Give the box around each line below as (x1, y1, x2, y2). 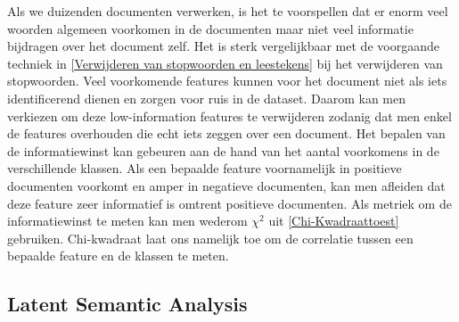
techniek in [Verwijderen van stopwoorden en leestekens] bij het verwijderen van (7, 54, 443, 72)
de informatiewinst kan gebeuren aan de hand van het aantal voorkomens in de (7, 141, 439, 160)
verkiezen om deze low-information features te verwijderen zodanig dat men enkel (7, 106, 452, 125)
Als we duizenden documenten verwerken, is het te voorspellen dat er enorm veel (7, 2, 448, 20)
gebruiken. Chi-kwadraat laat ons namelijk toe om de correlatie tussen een (7, 228, 414, 247)
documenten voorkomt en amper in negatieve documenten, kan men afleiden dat (7, 176, 446, 194)
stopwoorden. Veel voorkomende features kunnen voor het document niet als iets (7, 71, 447, 90)
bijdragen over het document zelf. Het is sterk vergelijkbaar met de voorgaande (7, 37, 439, 55)
